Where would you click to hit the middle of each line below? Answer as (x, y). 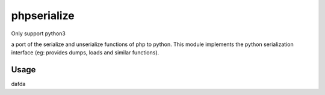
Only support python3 (38, 33)
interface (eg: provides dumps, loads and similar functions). (85, 53)
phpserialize (43, 16)
